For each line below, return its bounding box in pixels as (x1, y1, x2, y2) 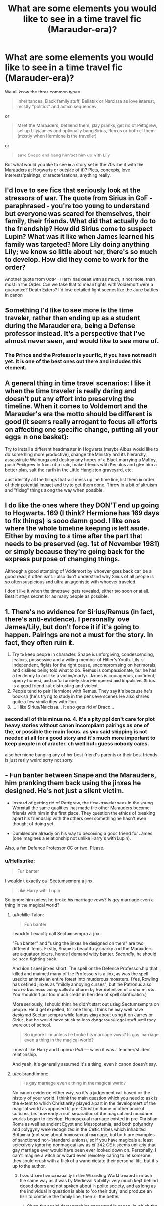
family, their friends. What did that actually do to (5, 217, 156, 225)
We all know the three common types (5, 89, 80, 94)
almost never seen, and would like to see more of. (5, 337, 159, 345)
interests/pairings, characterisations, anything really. (5, 172, 111, 178)
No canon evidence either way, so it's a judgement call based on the (12, 1089, 151, 1095)
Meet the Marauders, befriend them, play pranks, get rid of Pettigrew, (17, 123, 158, 128)
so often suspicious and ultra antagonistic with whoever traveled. (5, 579, 137, 585)
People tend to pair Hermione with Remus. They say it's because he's (12, 688, 153, 694)
